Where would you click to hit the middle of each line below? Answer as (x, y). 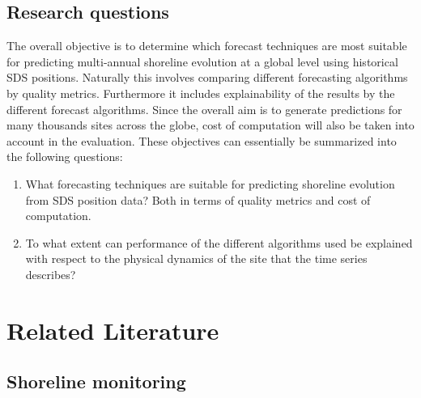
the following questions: (65, 157)
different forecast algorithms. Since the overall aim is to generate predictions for (204, 109)
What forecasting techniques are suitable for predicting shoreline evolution (210, 183)
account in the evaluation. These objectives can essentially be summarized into (202, 140)
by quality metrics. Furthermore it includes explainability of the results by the (201, 93)
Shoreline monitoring (96, 381)
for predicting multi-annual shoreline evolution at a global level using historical (202, 61)
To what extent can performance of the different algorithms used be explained (219, 242)
